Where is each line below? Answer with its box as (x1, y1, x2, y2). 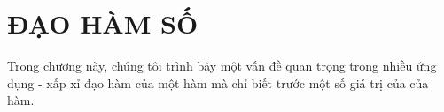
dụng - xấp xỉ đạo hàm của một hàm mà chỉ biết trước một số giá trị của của (7, 73, 429, 92)
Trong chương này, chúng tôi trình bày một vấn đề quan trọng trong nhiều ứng (7, 56, 437, 75)
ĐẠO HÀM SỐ (7, 5, 199, 41)
